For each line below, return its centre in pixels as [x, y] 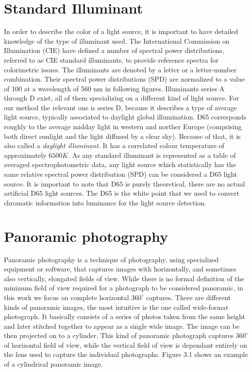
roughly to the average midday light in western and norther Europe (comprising [123, 127]
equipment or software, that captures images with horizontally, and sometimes [120, 269]
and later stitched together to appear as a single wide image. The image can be [122, 326]
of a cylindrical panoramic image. [53, 364]
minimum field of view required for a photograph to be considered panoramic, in [124, 288]
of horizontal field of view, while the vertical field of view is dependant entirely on [126, 345]
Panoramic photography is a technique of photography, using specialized [111, 259]
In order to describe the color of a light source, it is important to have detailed [121, 31]
